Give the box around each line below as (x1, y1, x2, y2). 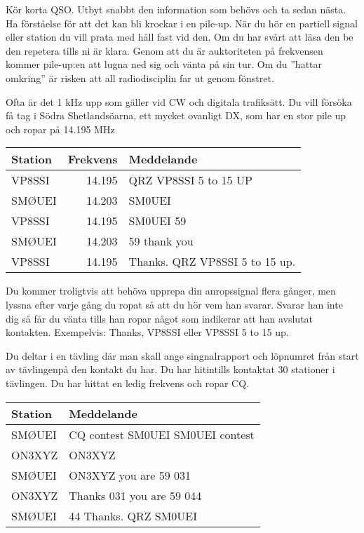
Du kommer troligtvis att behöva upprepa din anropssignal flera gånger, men (6, 283, 336, 298)
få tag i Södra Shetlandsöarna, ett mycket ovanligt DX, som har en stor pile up (6, 108, 346, 123)
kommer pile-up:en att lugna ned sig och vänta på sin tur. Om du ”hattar (6, 57, 323, 72)
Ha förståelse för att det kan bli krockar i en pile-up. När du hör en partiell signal (6, 15, 358, 30)
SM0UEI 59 (128, 212, 187, 229)
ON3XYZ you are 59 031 (69, 466, 191, 483)
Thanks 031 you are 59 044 (69, 487, 202, 504)
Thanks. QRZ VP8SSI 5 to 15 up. (128, 253, 296, 270)
